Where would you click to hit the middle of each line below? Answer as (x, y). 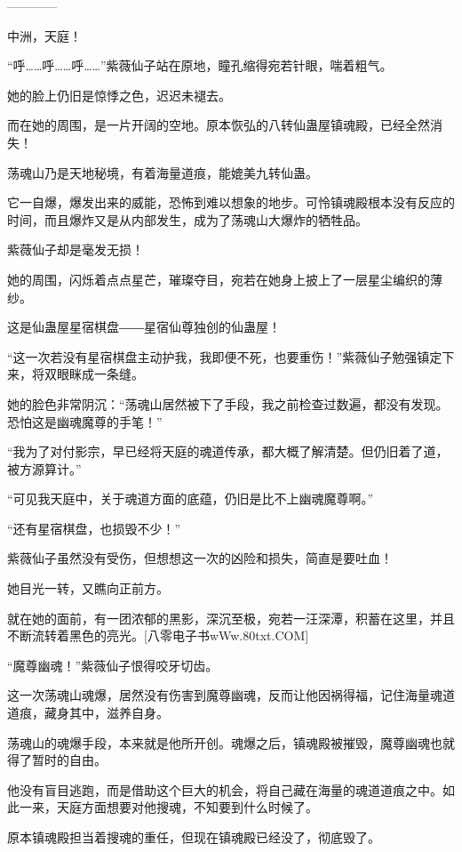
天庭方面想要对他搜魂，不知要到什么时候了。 (187, 807)
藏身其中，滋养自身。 (106, 713)
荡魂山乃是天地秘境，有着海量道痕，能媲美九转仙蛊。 (163, 172)
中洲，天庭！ (44, 35)
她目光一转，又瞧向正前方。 (88, 588)
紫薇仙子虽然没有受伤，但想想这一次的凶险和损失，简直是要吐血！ (200, 558)
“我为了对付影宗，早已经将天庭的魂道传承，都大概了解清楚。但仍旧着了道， (228, 451)
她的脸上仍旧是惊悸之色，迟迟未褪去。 (119, 95)
